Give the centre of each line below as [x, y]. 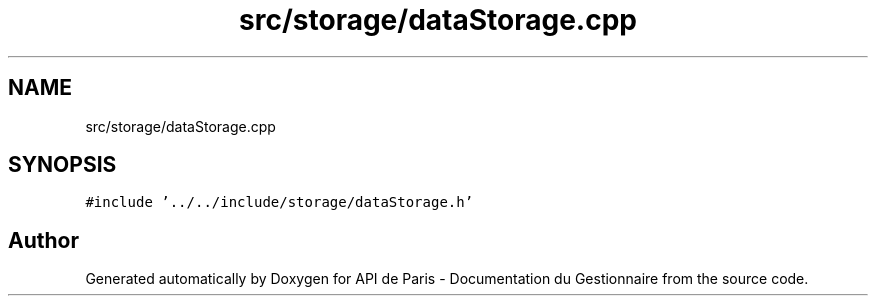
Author [43, 240]
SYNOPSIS [62, 165]
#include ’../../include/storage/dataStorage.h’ [279, 202]
